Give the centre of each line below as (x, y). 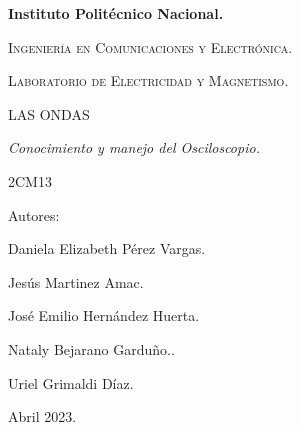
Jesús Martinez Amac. (76, 281)
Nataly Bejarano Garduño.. (91, 348)
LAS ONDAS (49, 113)
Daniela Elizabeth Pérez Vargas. (107, 248)
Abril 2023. (42, 416)
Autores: (34, 214)
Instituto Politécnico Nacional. (116, 13)
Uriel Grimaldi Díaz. (71, 382)
